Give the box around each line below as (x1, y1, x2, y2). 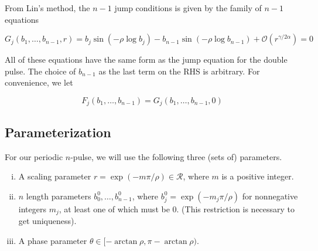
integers (18, 202, 46, 215)
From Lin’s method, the (5, 2, 90, 13)
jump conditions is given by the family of (114, 2, 262, 13)
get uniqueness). (18, 215, 77, 227)
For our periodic (5, 150, 63, 162)
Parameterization (5, 123, 111, 141)
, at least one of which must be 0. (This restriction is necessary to (59, 202, 295, 215)
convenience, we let (5, 76, 73, 89)
